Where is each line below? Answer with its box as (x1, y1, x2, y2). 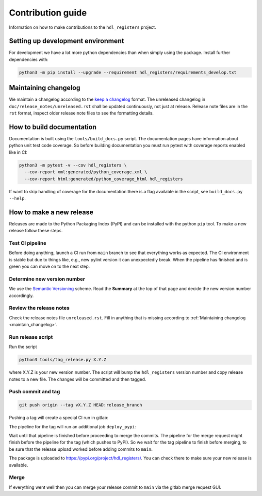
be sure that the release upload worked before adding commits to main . (9, 446, 153, 452)
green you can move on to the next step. (9, 263, 90, 270)
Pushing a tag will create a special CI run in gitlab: (9, 415, 109, 421)
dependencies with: (9, 56, 49, 62)
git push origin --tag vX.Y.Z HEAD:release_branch (19, 402, 143, 408)
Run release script (9, 333, 53, 340)
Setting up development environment (9, 37, 124, 45)
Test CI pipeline (9, 240, 47, 246)
